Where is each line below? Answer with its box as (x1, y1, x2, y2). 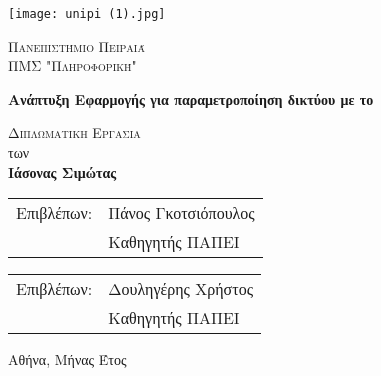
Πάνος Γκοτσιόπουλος (108, 201, 255, 225)
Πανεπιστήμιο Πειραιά (8, 35, 145, 56)
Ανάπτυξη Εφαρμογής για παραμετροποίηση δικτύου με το (8, 88, 374, 109)
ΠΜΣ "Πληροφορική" (8, 55, 137, 76)
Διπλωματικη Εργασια (8, 122, 141, 143)
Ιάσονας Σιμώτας (8, 161, 117, 182)
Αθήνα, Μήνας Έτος (8, 349, 127, 370)
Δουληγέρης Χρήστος (108, 277, 253, 301)
